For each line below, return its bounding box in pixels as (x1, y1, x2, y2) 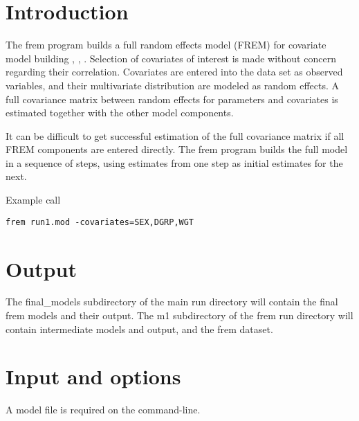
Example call (6, 192, 61, 207)
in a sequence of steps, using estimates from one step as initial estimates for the (6, 155, 343, 170)
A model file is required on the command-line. (6, 402, 201, 417)
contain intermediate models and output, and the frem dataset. (6, 321, 273, 336)
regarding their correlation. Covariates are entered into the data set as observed (6, 64, 343, 79)
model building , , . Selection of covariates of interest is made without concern (6, 51, 336, 65)
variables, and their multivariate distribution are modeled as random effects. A (6, 78, 339, 92)
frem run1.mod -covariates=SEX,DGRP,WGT (6, 217, 194, 227)
